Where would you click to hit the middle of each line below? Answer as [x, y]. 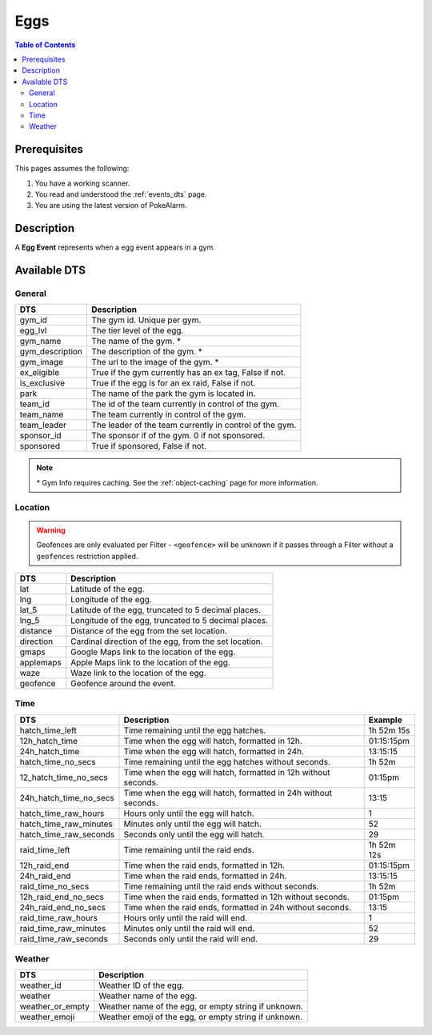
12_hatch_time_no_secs [64, 777]
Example [386, 720]
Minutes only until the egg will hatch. [192, 824]
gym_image [42, 362]
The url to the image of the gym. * [155, 362]
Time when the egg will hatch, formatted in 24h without [228, 793]
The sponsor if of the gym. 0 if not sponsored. [178, 436]
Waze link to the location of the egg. [139, 673]
